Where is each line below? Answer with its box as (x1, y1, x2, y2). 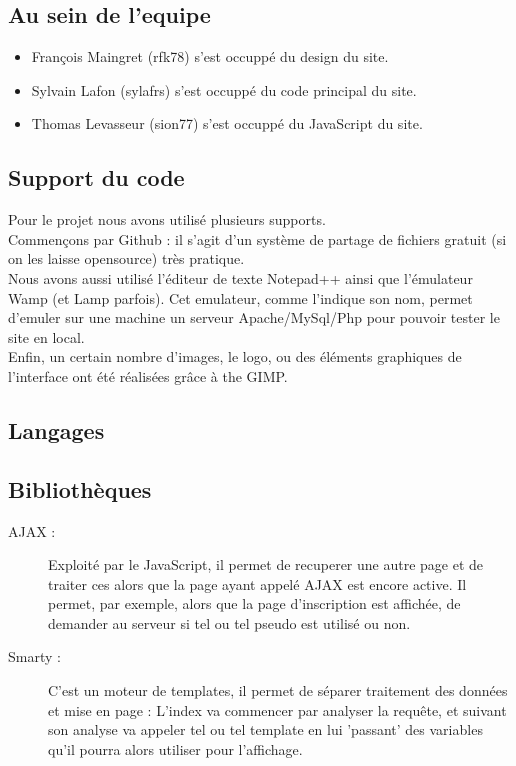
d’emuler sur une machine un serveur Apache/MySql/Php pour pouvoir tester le (8, 307, 500, 328)
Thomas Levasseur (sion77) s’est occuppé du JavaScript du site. (31, 113, 423, 134)
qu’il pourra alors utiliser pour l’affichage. (48, 738, 303, 759)
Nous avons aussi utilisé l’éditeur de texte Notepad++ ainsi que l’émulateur (8, 267, 473, 288)
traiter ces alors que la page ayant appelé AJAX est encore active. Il (48, 573, 467, 594)
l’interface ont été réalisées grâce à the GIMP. (8, 365, 288, 386)
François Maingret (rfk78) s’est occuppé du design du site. (31, 46, 389, 67)
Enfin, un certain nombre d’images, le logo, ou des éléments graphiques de (8, 346, 462, 367)
